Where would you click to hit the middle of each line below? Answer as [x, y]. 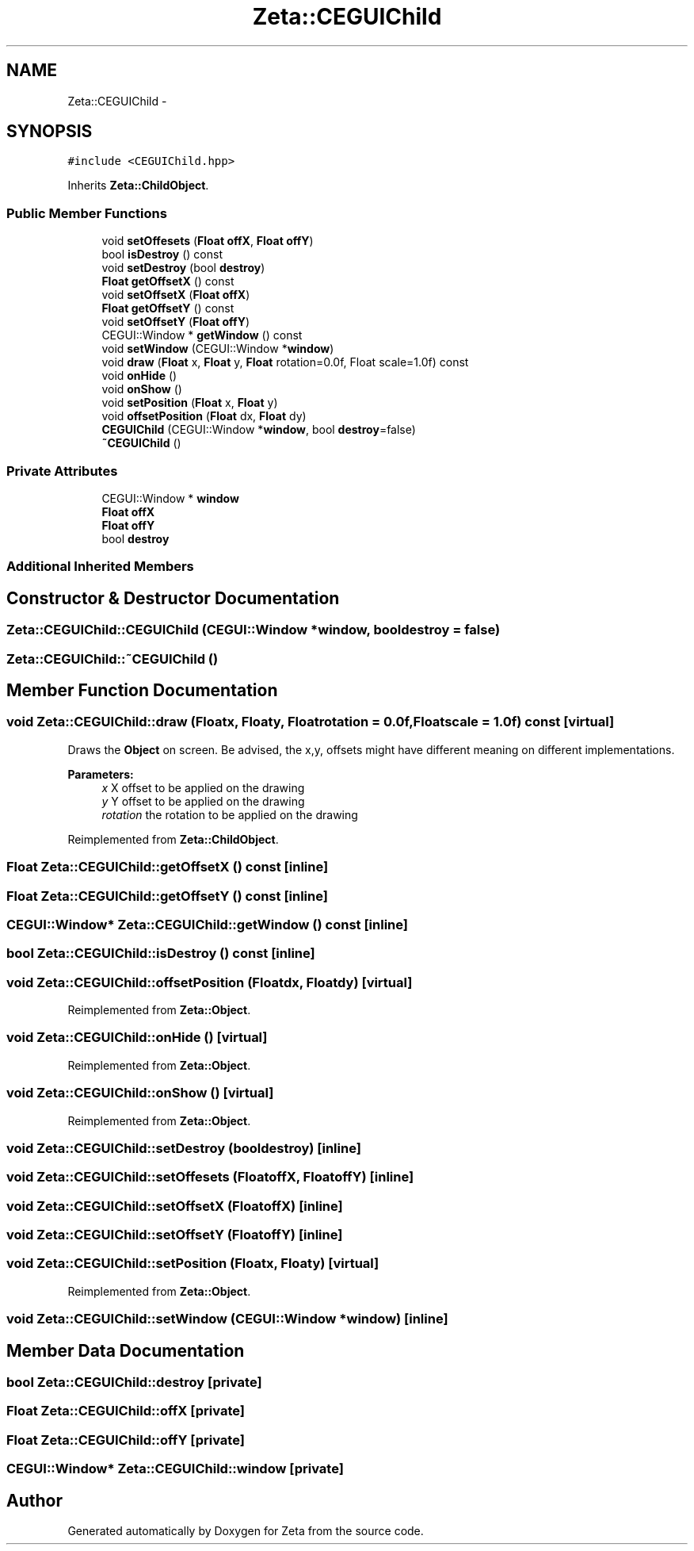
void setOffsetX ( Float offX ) [176, 295]
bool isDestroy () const [162, 255]
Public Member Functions [87, 213]
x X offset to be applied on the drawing [203, 787]
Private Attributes [62, 471]
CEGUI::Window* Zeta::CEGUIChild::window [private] [175, 1469]
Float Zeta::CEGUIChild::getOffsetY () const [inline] [167, 896]
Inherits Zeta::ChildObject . [138, 186]
